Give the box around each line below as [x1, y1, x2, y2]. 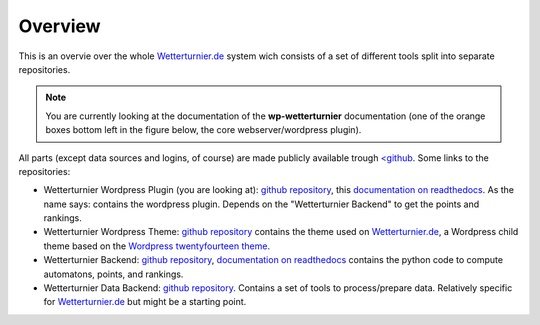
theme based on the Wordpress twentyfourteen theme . [43, 240, 270, 252]
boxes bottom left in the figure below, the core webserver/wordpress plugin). [45, 124, 362, 136]
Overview [18, 15, 101, 37]
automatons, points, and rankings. [43, 268, 184, 280]
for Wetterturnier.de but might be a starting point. [43, 296, 247, 308]
